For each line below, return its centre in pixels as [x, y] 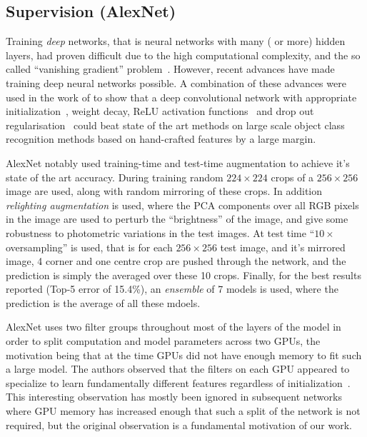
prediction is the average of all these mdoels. [103, 302]
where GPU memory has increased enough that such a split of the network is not [183, 411]
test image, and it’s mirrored [283, 247]
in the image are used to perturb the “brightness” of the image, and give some [177, 219]
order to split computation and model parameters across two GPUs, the [163, 341]
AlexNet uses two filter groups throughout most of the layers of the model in [174, 327]
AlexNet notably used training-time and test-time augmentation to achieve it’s [178, 162]
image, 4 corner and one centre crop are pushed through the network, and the [176, 261]
